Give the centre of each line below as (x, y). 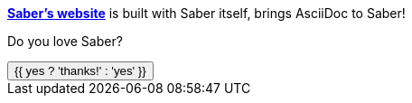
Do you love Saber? (65, 41)
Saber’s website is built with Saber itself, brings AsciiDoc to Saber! (206, 13)
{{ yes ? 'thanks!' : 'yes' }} (80, 71)
